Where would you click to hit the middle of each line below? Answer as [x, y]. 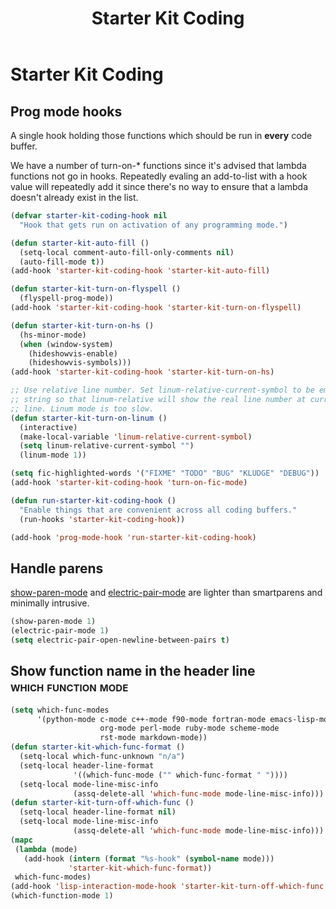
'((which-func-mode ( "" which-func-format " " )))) [180, 775]
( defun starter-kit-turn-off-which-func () [102, 803]
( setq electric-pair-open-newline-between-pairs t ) [120, 640]
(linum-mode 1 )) [53, 455]
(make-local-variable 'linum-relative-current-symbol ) [136, 437]
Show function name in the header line [133, 671]
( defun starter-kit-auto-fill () [80, 243]
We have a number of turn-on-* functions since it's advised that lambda [158, 165]
